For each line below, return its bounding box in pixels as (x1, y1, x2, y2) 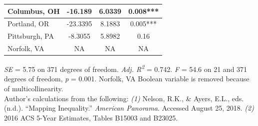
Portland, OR (7, 18, 49, 29)
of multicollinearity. (4, 83, 63, 93)
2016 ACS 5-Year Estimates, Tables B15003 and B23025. (4, 112, 178, 123)
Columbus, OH (7, 5, 60, 16)
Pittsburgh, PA (7, 31, 54, 41)
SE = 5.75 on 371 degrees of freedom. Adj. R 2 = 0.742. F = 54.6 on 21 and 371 (4, 63, 248, 74)
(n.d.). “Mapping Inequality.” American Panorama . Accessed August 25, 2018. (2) (4, 103, 254, 113)
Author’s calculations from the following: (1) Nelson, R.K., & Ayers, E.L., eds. (4, 93, 244, 103)
